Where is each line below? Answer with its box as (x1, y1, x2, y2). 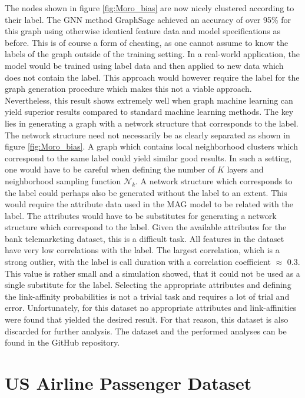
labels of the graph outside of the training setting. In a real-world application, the (5, 48, 300, 60)
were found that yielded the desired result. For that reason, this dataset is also (5, 313, 289, 326)
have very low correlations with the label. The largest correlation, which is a (5, 244, 280, 256)
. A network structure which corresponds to (135, 174, 293, 187)
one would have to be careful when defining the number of (5, 163, 215, 175)
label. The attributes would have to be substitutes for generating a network (5, 209, 277, 221)
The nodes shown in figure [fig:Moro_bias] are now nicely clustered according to (5, 2, 294, 14)
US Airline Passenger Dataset (5, 371, 252, 394)
